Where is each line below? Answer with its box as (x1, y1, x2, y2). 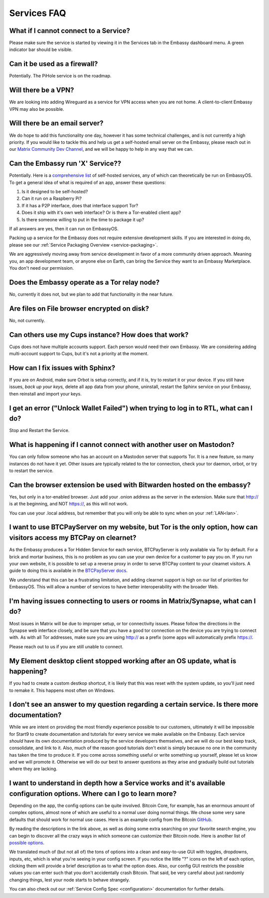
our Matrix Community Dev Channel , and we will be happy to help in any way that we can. (9, 146, 194, 152)
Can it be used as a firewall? (9, 60, 98, 68)
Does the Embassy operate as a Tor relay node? (9, 278, 160, 287)
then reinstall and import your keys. (9, 391, 82, 397)
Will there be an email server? (9, 119, 104, 127)
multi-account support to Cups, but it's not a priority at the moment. (9, 351, 149, 357)
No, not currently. (9, 317, 45, 323)
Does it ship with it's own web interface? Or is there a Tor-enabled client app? (21, 210, 181, 216)
